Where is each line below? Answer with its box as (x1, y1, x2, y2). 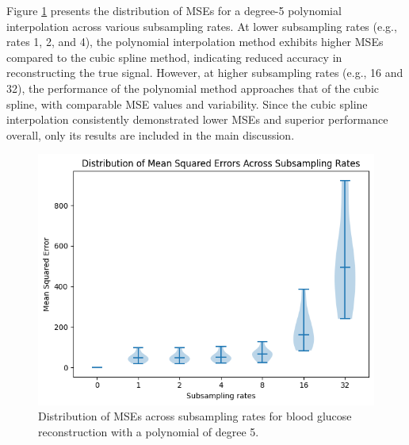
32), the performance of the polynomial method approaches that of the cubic (6, 79, 379, 96)
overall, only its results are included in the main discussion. (6, 126, 295, 143)
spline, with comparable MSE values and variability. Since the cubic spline (6, 95, 368, 112)
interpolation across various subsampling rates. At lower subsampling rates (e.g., (6, 17, 397, 34)
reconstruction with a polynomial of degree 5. (38, 423, 259, 439)
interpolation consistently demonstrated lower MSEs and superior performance (6, 111, 388, 128)
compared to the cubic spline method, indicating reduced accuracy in (6, 48, 342, 65)
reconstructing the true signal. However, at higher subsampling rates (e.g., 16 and (6, 64, 403, 81)
